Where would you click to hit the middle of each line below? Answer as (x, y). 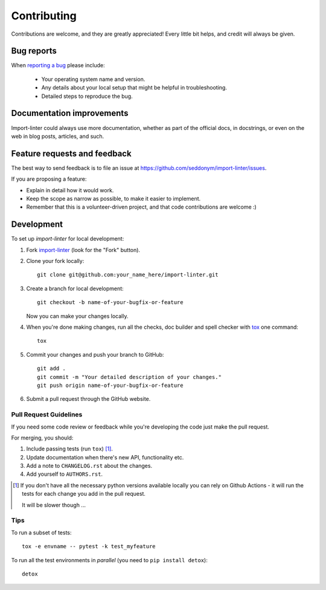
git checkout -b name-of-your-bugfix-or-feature (110, 303)
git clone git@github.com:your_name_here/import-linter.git (128, 275)
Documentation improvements (70, 113)
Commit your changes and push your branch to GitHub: (95, 354)
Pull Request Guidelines (47, 415)
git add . (51, 368)
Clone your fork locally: (55, 261)
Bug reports (34, 51)
